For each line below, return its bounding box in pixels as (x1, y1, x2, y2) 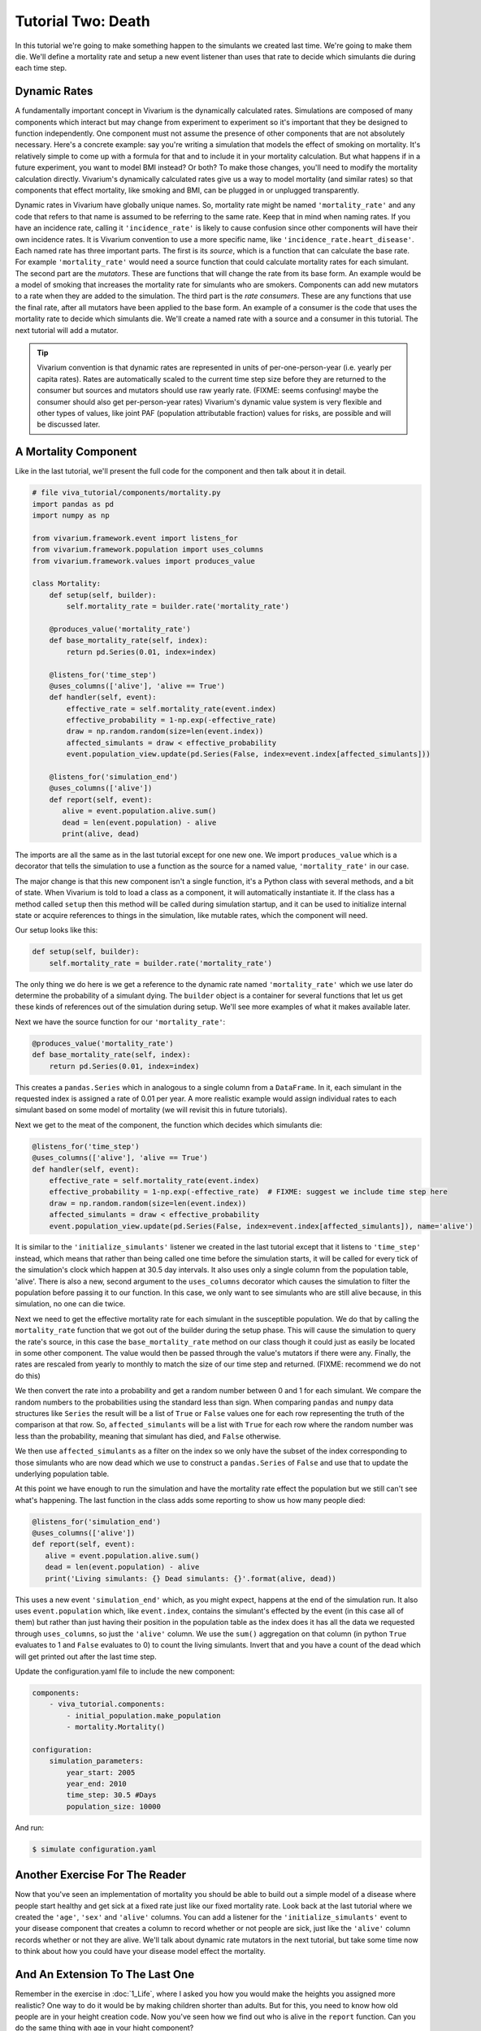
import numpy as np (32, 511, 110, 520)
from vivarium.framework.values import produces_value (32, 556, 255, 565)
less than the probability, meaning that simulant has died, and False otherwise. (15, 1431, 282, 1441)
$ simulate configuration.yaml (32, 1844, 158, 1854)
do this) (15, 1371, 41, 1380)
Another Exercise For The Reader (15, 1869, 187, 1882)
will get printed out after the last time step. (15, 1652, 158, 1661)
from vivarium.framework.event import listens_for (32, 533, 239, 543)
